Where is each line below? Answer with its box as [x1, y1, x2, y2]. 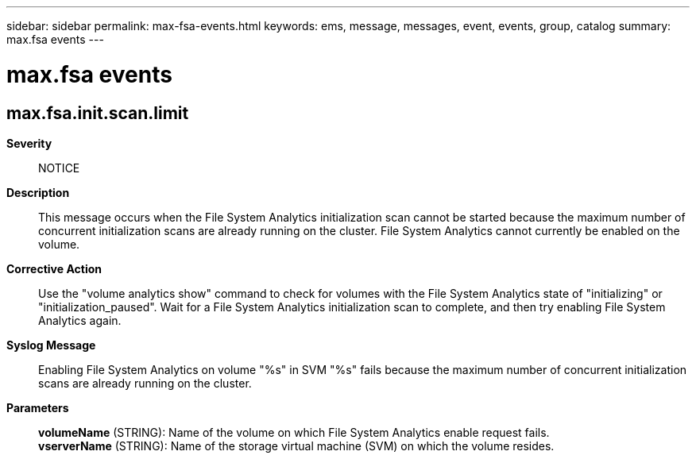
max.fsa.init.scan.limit [6, 102, 189, 123]
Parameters [6, 400, 69, 415]
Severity [6, 136, 52, 150]
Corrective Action [6, 261, 102, 276]
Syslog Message [6, 337, 96, 352]
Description [6, 185, 70, 199]
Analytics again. [38, 313, 122, 327]
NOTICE [38, 160, 80, 175]
